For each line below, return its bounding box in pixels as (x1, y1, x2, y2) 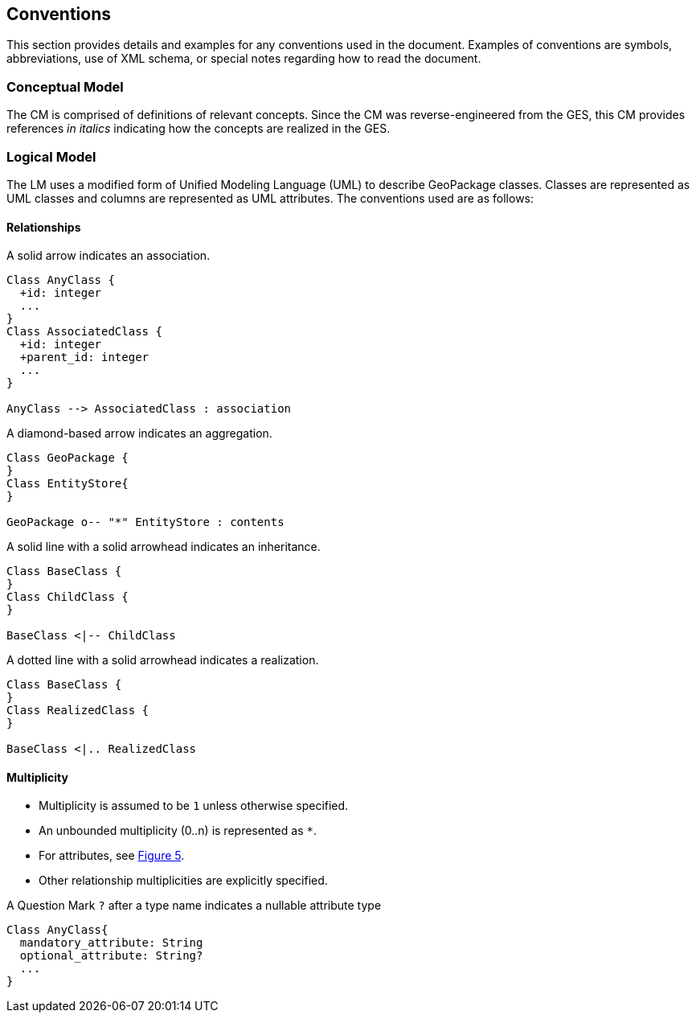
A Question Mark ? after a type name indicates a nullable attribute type (6, 898, 382, 913)
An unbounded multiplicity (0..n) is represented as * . (39, 824, 317, 838)
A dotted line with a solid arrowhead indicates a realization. (6, 653, 319, 668)
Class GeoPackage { (6, 451, 129, 465)
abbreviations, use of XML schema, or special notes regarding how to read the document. (6, 51, 481, 66)
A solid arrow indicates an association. (6, 249, 211, 263)
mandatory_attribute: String (19, 936, 203, 950)
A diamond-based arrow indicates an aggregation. (6, 426, 272, 441)
